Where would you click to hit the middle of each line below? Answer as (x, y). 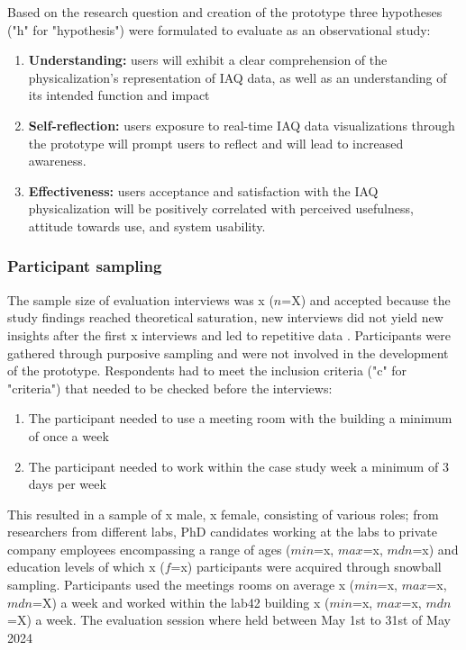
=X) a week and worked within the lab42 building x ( (181, 602)
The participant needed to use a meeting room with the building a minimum (240, 418)
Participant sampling (85, 266)
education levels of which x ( (86, 567)
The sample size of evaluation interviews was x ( (141, 299)
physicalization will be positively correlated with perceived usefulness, (221, 208)
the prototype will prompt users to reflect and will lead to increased (216, 143)
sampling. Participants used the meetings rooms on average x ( (181, 585)
